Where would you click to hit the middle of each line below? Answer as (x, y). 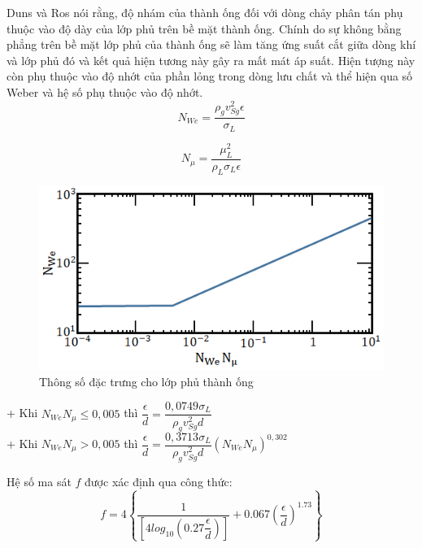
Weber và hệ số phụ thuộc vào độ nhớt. (105, 91)
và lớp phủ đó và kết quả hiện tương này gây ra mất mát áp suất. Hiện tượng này (211, 60)
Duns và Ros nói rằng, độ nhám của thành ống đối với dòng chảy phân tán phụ (205, 12)
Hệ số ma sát (39, 482)
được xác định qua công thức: (159, 482)
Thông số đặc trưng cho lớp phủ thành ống (146, 382)
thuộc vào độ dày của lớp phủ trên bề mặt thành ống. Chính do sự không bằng (204, 28)
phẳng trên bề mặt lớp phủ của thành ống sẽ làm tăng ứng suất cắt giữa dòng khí (211, 44)
